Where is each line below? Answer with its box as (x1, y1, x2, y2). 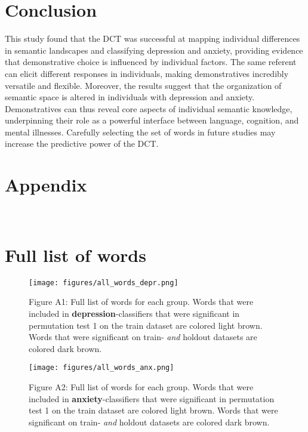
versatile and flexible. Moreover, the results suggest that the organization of (5, 79, 282, 91)
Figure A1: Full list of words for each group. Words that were (29, 295, 254, 308)
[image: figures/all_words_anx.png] (29, 363, 174, 372)
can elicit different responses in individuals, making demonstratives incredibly (5, 67, 289, 79)
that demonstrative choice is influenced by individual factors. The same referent (5, 55, 297, 68)
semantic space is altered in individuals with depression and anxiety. (5, 91, 255, 103)
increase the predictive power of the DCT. (5, 137, 159, 150)
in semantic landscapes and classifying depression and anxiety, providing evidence (5, 44, 303, 56)
